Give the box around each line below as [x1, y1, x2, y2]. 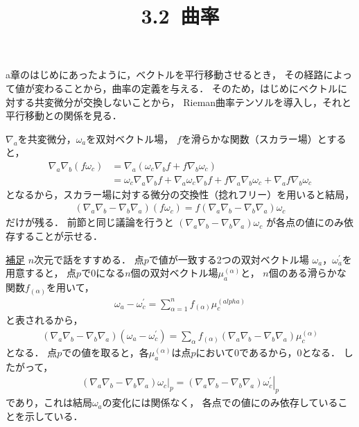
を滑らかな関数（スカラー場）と [181, 131, 327, 146]
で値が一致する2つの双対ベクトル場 [148, 252, 309, 266]
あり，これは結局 [15, 395, 92, 410]
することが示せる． [15, 229, 103, 243]
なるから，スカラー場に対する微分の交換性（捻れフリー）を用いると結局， [15, 186, 355, 201]
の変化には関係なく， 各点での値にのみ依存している [102, 395, 338, 410]
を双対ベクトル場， [86, 131, 174, 146]
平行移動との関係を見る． [6, 108, 122, 123]
